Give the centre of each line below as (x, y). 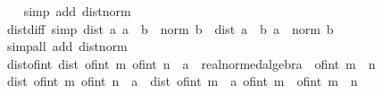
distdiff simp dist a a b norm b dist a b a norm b (170, 28)
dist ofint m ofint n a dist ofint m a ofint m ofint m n (182, 81)
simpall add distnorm (67, 46)
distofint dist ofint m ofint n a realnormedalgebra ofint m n (191, 63)
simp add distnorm (77, 11)
